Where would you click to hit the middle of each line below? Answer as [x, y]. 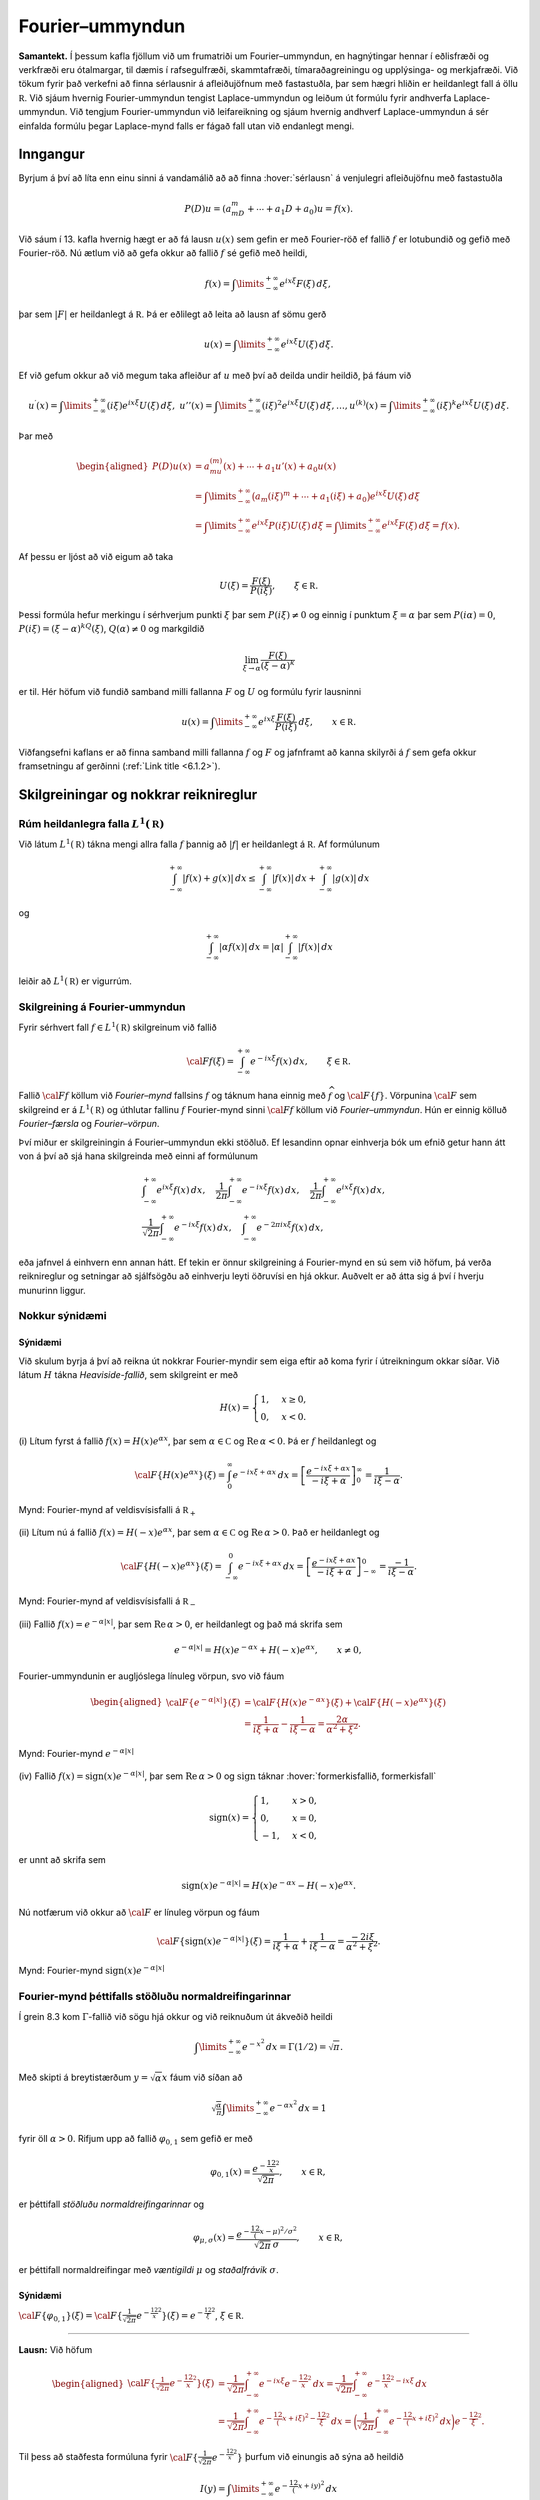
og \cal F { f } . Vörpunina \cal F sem [405, 1096]
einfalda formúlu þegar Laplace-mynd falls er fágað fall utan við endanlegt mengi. [186, 126]
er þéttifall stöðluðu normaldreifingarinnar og [111, 2204]
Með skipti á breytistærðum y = [83, 2077]
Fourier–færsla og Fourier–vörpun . [89, 1124]
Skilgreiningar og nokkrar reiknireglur [138, 795]
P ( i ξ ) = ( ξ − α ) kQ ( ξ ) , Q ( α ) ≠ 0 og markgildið [111, 628]
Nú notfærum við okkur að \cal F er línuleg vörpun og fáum [139, 1912]
